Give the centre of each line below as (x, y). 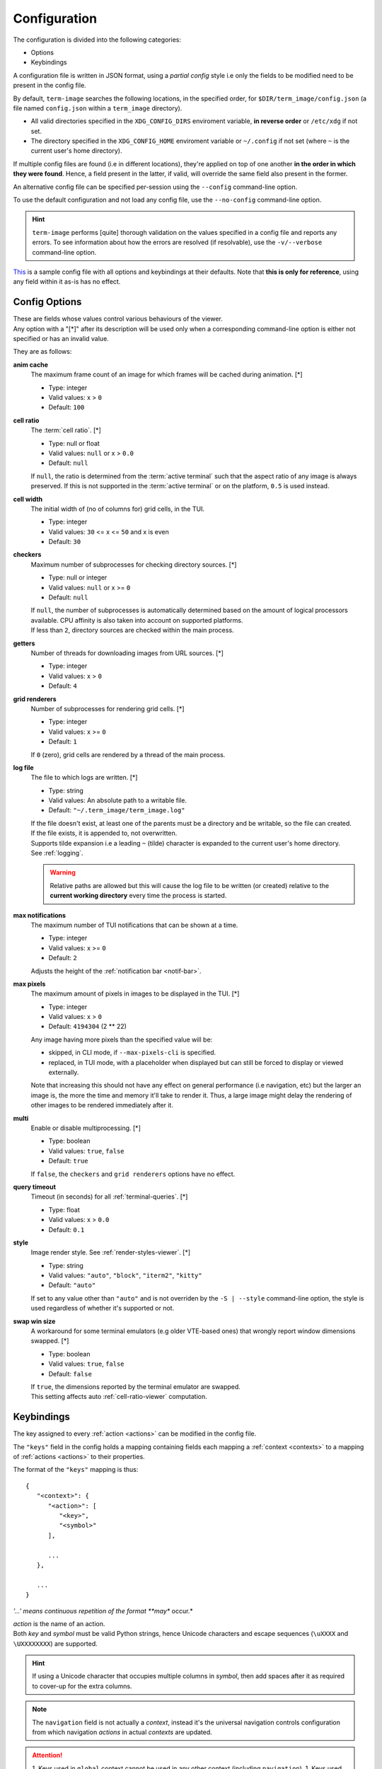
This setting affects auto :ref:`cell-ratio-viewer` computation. (119, 1397)
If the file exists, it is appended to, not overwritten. (104, 833)
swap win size (34, 1321)
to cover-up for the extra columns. (82, 1686)
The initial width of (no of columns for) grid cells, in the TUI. (118, 509)
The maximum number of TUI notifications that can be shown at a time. (134, 925)
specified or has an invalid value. (61, 339)
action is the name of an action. (59, 1623)
